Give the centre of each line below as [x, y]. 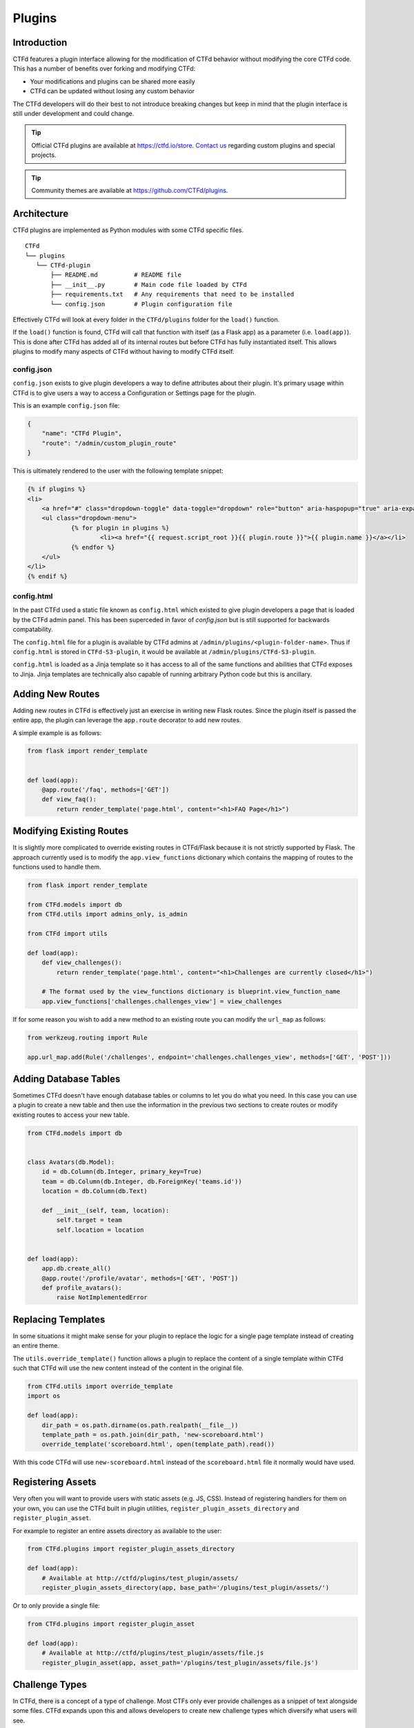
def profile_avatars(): [82, 1288]
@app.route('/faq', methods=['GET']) [106, 790]
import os [44, 1396]
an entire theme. [36, 1346]
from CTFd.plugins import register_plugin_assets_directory [131, 1549]
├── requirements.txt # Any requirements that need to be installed [172, 294]
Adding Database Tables [67, 1079]
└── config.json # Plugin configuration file [141, 304]
